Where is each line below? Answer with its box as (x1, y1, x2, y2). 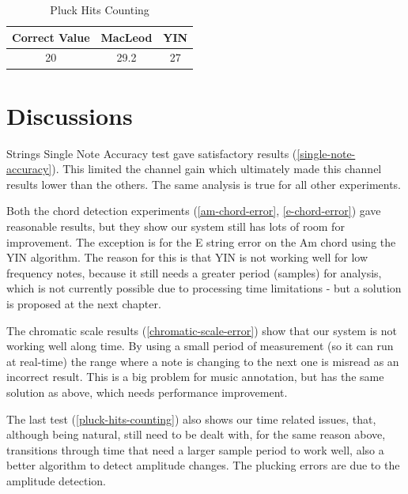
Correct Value (12, 28, 90, 45)
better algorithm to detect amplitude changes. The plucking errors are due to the (6, 457, 400, 473)
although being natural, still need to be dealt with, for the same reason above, (6, 426, 386, 443)
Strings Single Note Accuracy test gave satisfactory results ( (6, 145, 297, 161)
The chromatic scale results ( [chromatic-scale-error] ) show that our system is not (6, 322, 397, 338)
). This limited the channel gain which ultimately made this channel (51, 160, 382, 177)
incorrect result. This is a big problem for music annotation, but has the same (6, 368, 384, 385)
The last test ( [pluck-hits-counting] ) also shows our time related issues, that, (6, 410, 376, 427)
